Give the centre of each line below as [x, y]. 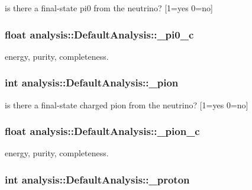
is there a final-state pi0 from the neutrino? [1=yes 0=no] [109, 8]
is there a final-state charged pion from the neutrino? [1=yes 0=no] [127, 104]
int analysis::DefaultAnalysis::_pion [92, 83]
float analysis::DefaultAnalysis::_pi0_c [99, 34]
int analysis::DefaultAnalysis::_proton [97, 179]
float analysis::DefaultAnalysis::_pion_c [102, 131]
